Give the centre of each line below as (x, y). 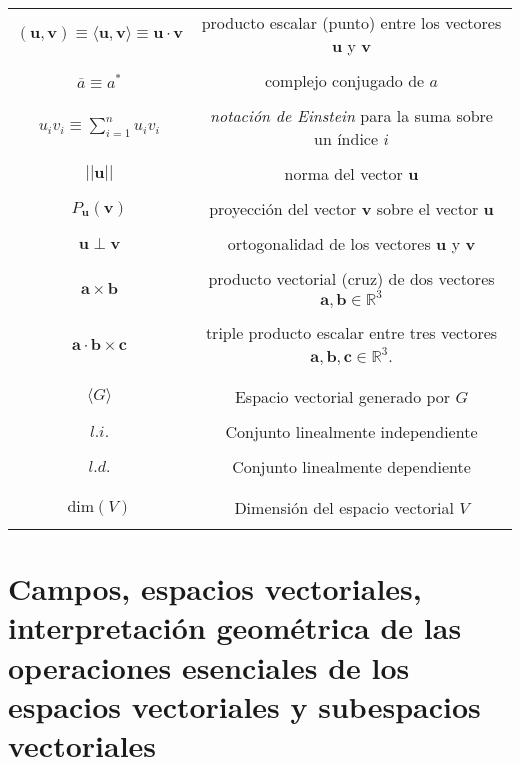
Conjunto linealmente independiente (351, 431)
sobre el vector (427, 208)
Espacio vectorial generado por (342, 396)
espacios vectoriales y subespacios (244, 705)
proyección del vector (283, 208)
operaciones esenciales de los (209, 666)
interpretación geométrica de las (235, 627)
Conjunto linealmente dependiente (351, 466)
